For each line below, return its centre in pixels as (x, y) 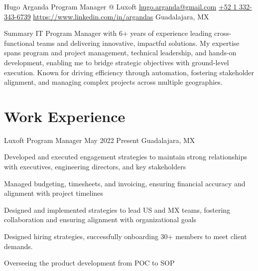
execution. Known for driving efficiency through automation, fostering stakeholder (129, 72)
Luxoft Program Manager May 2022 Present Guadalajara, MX (100, 140)
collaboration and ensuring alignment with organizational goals (100, 219)
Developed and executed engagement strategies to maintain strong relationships (126, 157)
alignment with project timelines (54, 193)
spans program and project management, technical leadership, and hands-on (120, 53)
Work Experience (65, 116)
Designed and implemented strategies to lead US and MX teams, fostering (117, 209)
